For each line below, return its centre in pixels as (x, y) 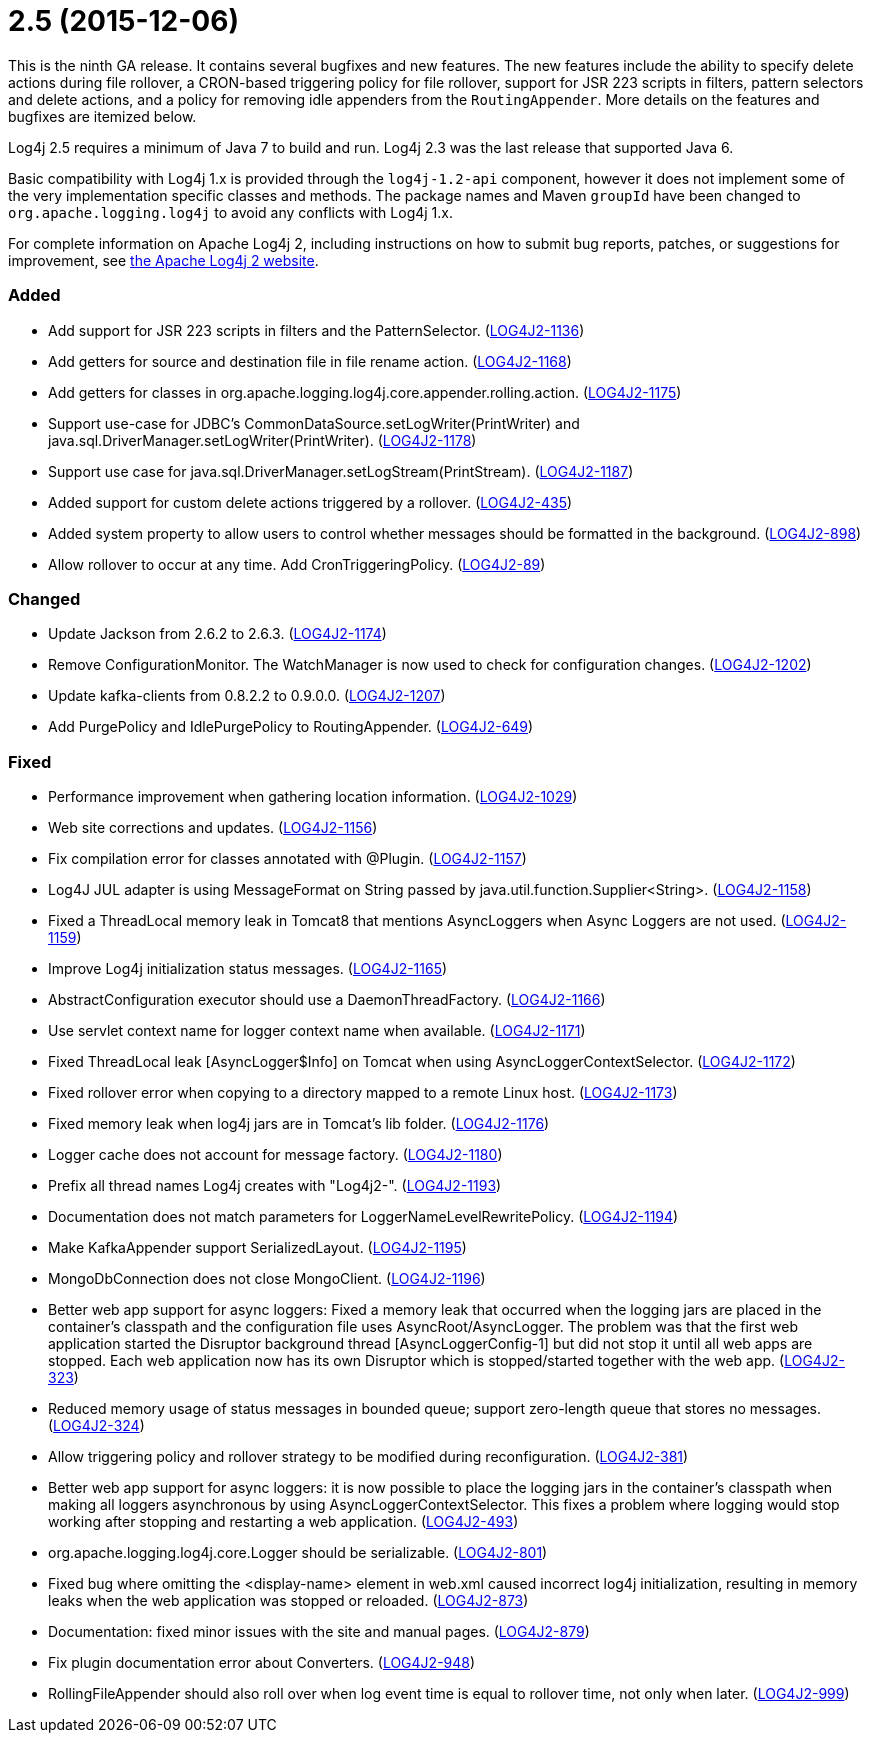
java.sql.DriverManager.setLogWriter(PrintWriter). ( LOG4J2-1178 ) (262, 440)
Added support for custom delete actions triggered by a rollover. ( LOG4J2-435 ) (310, 502)
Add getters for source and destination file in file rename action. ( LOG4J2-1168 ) (310, 361)
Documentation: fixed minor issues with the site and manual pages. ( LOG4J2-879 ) (319, 1631)
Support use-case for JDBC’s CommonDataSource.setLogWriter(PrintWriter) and (314, 423)
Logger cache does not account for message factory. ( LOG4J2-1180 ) (275, 1154)
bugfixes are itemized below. (102, 116)
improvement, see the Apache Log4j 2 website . (163, 260)
